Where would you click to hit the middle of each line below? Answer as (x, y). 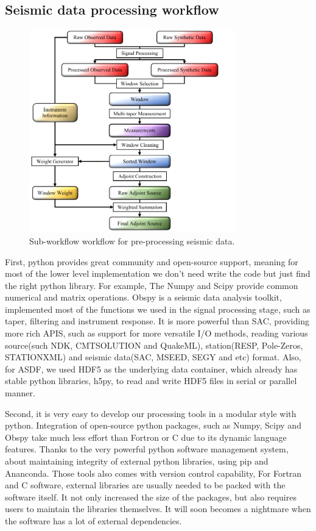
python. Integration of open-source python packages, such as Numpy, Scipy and (153, 425)
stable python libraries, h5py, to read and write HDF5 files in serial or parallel (151, 381)
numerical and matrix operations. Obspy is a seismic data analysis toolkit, (143, 297)
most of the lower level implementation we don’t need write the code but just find (158, 273)
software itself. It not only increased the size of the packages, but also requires (151, 497)
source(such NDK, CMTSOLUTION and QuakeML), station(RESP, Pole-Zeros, (154, 345)
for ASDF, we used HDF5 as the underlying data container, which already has (151, 369)
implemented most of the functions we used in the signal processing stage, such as (158, 309)
